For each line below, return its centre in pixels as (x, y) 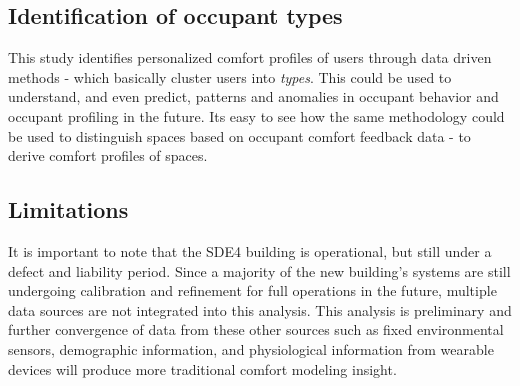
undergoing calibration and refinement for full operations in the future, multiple (252, 290)
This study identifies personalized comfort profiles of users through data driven (250, 57)
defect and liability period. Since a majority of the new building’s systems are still (259, 270)
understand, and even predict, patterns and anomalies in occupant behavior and (253, 96)
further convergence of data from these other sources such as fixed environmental (256, 329)
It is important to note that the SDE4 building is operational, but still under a (250, 250)
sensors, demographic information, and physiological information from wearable (251, 348)
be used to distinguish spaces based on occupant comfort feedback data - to (239, 135)
